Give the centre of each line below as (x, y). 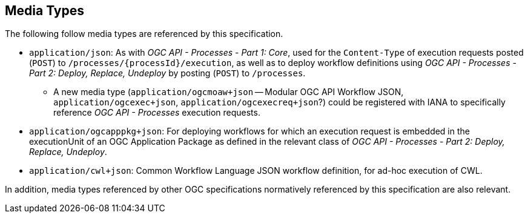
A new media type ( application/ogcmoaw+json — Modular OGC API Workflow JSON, (229, 92)
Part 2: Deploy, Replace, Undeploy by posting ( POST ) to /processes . (167, 73)
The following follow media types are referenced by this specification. (144, 34)
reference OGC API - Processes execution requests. (157, 113)
